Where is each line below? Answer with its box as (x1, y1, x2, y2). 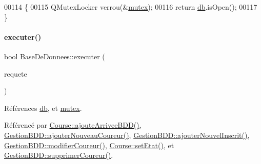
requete (4, 68, 27, 79)
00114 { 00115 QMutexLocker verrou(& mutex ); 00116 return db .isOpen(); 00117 (4, 2, 257, 12)
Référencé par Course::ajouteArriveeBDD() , (4, 120, 142, 130)
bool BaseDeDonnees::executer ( (4, 51, 105, 61)
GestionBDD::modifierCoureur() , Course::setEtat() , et (4, 139, 174, 150)
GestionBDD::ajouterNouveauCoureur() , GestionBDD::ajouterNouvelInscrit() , (4, 129, 250, 140)
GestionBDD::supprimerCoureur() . (4, 150, 113, 160)
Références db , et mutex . (4, 102, 82, 113)
